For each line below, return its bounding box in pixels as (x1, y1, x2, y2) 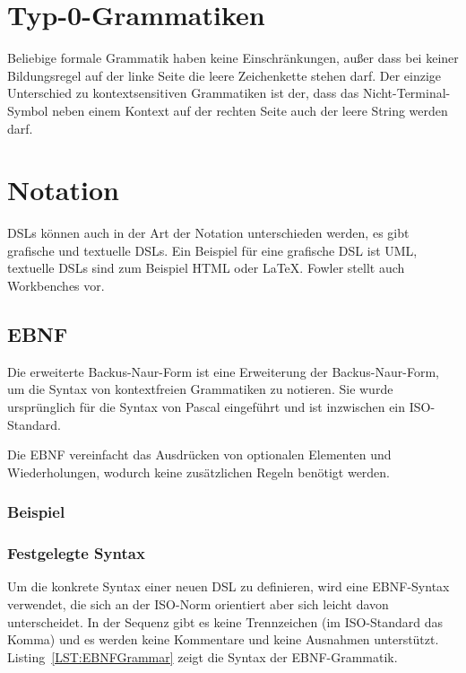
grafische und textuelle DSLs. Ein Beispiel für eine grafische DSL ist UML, (7, 240, 418, 259)
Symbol (7, 101, 48, 119)
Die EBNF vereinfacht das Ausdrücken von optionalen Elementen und (7, 445, 392, 464)
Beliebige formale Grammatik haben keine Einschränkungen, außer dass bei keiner (7, 48, 459, 67)
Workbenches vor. (7, 276, 105, 294)
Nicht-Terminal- (362, 83, 451, 102)
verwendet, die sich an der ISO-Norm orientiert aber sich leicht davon (7, 595, 389, 614)
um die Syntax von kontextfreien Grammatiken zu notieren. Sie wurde (7, 380, 393, 398)
